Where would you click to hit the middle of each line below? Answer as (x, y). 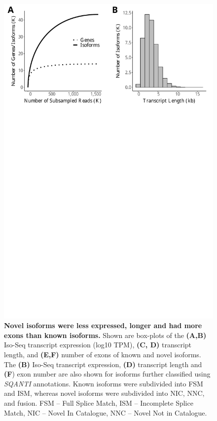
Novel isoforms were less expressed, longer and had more (103, 325)
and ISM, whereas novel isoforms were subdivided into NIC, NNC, (104, 393)
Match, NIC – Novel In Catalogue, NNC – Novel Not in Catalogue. (106, 412)
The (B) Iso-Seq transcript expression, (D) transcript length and (103, 364)
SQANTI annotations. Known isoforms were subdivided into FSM (104, 383)
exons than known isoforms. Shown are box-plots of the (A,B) (105, 335)
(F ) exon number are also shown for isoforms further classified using (107, 374)
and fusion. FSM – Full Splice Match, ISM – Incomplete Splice (99, 402)
